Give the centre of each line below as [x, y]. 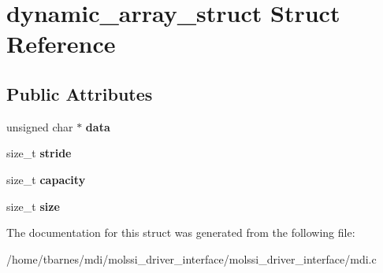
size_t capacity [46, 179]
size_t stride [39, 153]
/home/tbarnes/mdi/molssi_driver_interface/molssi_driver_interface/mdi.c [191, 258]
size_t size [33, 206]
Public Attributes [80, 93]
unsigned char [40, 126]
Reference [61, 44]
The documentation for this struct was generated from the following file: [181, 232]
